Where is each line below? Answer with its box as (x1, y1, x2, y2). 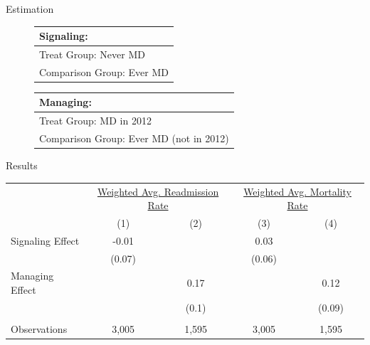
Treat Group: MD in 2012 (39, 113, 152, 128)
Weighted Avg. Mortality (243, 184, 351, 198)
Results (6, 158, 38, 173)
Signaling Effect (11, 233, 80, 248)
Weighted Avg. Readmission (97, 184, 219, 198)
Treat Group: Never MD (39, 46, 145, 61)
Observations (11, 322, 68, 336)
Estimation (6, 1, 54, 16)
